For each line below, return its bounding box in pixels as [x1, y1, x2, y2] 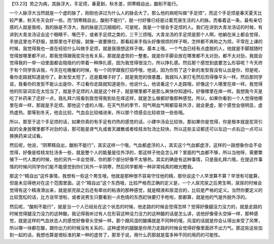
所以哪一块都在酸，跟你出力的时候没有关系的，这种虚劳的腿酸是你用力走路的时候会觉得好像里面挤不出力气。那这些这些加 [9, 225, 263, 231]
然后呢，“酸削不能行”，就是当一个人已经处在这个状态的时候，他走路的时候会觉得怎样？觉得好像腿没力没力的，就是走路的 [9, 203, 262, 210]
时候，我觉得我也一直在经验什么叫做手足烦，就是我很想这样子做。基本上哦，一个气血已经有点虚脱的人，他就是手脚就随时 [9, 46, 263, 52]
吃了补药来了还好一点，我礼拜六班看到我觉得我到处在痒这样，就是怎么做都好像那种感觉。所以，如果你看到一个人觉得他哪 [9, 95, 263, 101]
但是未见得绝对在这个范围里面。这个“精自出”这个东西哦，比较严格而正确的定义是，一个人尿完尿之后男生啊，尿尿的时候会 [9, 180, 262, 186]
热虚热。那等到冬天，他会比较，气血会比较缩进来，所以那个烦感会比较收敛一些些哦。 [9, 109, 187, 115]
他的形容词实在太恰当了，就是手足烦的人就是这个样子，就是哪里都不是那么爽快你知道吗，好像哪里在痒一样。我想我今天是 [9, 88, 263, 94]
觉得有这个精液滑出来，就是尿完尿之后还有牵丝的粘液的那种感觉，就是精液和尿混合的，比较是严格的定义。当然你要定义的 [9, 187, 263, 193]
